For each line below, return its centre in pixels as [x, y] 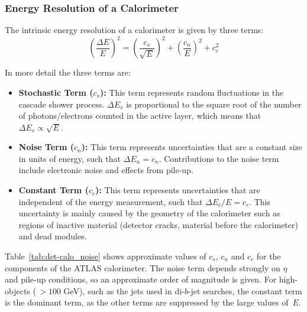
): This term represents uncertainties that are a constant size [192, 147]
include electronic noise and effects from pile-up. [106, 170]
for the [269, 256]
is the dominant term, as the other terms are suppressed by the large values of [147, 302]
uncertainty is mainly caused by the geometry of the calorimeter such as [149, 213]
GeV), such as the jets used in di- [124, 290]
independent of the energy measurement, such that [111, 201]
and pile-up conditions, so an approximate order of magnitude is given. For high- [151, 279]
